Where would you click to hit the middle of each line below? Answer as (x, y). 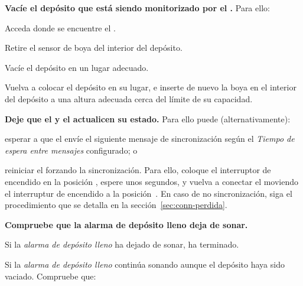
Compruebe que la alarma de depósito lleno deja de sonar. (126, 224)
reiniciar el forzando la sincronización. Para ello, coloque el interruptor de (138, 170)
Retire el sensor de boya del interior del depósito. (94, 48)
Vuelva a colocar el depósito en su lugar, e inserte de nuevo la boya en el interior (151, 87)
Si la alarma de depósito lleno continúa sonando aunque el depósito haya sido (145, 264)
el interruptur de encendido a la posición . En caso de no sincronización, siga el (149, 193)
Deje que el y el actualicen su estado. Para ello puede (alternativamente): (148, 118)
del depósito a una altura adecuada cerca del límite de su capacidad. (129, 98)
